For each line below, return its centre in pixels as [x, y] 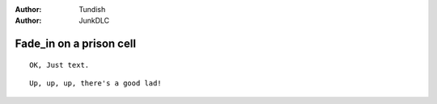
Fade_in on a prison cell [76, 44]
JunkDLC [94, 21]
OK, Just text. [59, 65]
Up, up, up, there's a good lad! [95, 83]
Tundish [92, 9]
